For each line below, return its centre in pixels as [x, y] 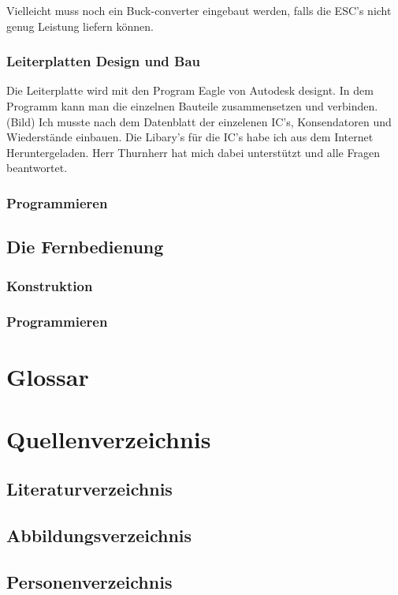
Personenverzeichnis [89, 581]
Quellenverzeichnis [109, 438]
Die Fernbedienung [85, 247]
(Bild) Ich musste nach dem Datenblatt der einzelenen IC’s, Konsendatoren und [199, 121]
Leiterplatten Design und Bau [104, 61]
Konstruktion [50, 285]
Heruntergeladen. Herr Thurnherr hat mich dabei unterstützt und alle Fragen [193, 152]
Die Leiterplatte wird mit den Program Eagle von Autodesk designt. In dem [190, 90]
